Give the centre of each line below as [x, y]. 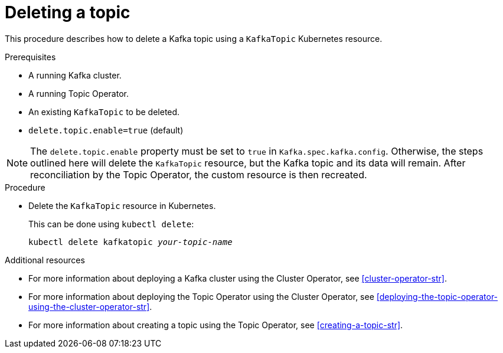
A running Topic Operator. [79, 93]
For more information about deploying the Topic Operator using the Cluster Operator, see [201, 296]
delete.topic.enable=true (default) [106, 130]
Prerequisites [30, 57]
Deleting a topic [68, 12]
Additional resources [45, 260]
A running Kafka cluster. [75, 75]
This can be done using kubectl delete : [111, 224]
